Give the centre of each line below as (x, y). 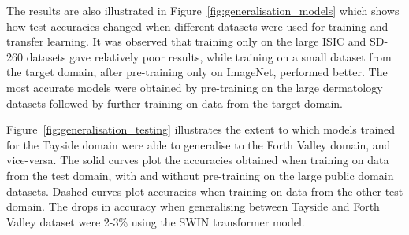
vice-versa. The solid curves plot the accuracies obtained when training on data (198, 160)
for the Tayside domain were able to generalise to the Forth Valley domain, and (199, 144)
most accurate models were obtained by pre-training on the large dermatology (195, 87)
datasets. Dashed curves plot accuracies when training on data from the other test (205, 191)
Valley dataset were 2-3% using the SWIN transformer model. (156, 221)
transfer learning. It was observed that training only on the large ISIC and (186, 41)
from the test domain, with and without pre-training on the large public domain (200, 175)
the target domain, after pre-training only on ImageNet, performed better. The (197, 72)
